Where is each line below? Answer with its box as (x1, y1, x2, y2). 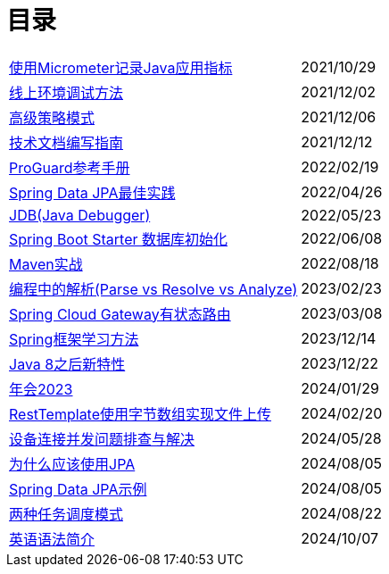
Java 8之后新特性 (9, 354, 126, 373)
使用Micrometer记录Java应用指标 (9, 58, 233, 77)
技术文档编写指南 (9, 133, 124, 152)
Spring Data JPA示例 (9, 479, 147, 498)
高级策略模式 (9, 108, 95, 127)
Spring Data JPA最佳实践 (9, 183, 176, 202)
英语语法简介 (9, 529, 95, 548)
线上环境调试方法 (9, 83, 124, 102)
